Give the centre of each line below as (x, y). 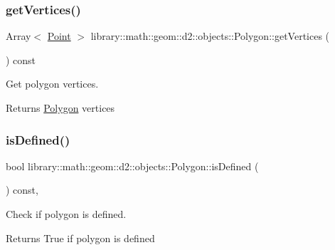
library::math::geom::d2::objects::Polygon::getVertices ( (210, 36)
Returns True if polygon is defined (80, 238)
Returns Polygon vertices (60, 108)
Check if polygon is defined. (66, 214)
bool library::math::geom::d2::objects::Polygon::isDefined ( (132, 166)
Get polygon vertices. (52, 84)
